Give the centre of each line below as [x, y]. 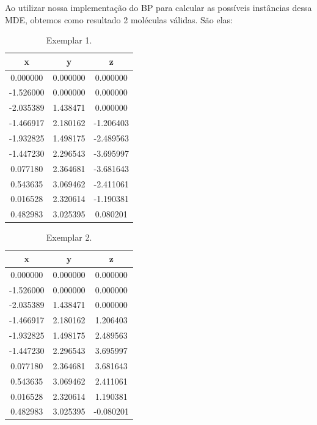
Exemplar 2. [69, 237]
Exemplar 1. [69, 40]
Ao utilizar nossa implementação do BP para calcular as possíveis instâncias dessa [158, 7]
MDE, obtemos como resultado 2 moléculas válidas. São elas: [119, 19]
